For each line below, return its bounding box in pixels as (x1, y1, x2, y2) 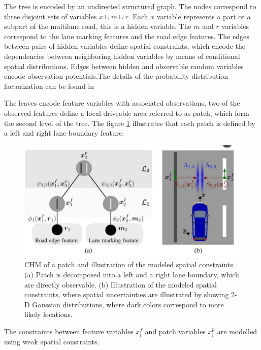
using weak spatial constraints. (4, 336, 100, 347)
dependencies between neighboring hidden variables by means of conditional (4, 50, 240, 61)
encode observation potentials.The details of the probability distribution (4, 71, 229, 81)
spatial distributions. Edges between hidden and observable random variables (4, 60, 244, 71)
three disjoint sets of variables (4, 11, 97, 21)
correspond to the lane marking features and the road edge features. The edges (4, 30, 249, 41)
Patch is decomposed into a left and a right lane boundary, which (36, 269, 239, 280)
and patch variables (145, 326, 206, 336)
